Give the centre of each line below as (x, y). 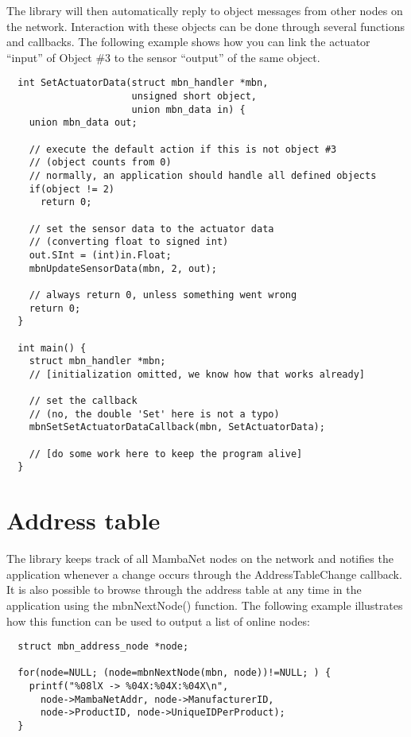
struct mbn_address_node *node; (103, 647)
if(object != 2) (72, 189)
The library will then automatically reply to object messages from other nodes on (205, 10)
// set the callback (83, 401)
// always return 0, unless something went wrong (163, 295)
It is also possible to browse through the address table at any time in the (184, 590)
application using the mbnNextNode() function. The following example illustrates (205, 605)
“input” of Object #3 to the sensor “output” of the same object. (163, 57)
